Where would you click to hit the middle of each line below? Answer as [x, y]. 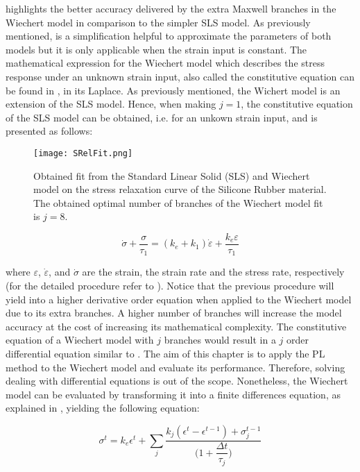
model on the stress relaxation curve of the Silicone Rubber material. [180, 189]
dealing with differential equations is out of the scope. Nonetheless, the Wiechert [177, 381]
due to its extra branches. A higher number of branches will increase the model [174, 313]
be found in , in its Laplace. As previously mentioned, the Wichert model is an [173, 90]
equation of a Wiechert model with [80, 340]
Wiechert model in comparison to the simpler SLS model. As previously [158, 22]
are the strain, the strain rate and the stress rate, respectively [213, 272]
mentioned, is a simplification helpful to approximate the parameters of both [169, 36]
